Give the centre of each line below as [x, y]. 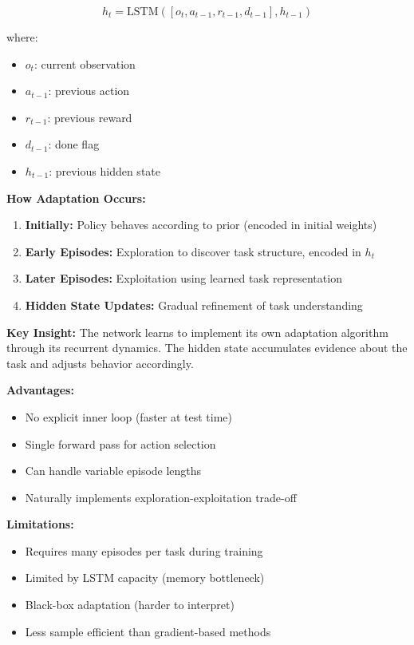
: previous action [89, 91]
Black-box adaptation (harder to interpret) [130, 605]
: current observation [85, 63]
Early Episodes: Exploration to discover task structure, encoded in [193, 251]
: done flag [74, 144]
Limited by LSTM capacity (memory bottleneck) [145, 578]
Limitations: [40, 524]
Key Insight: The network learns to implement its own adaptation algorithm [197, 332]
